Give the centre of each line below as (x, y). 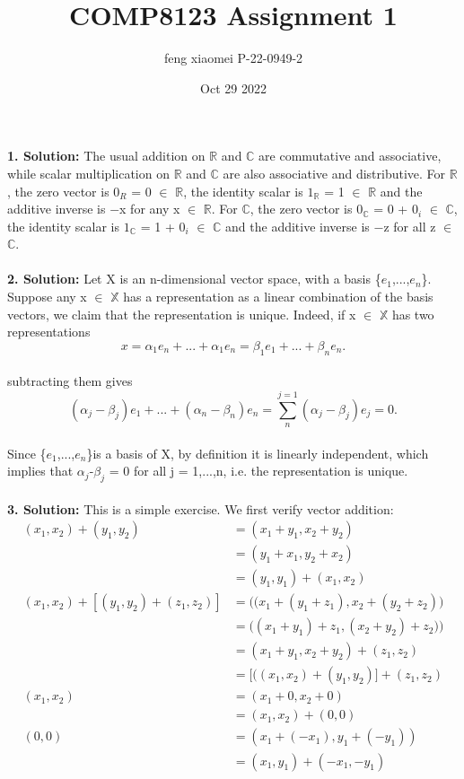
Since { (27, 453)
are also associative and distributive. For (334, 173)
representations (49, 332)
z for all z (410, 226)
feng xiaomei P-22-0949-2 (233, 58)
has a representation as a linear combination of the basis (278, 297)
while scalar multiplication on (88, 173)
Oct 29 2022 (233, 88)
